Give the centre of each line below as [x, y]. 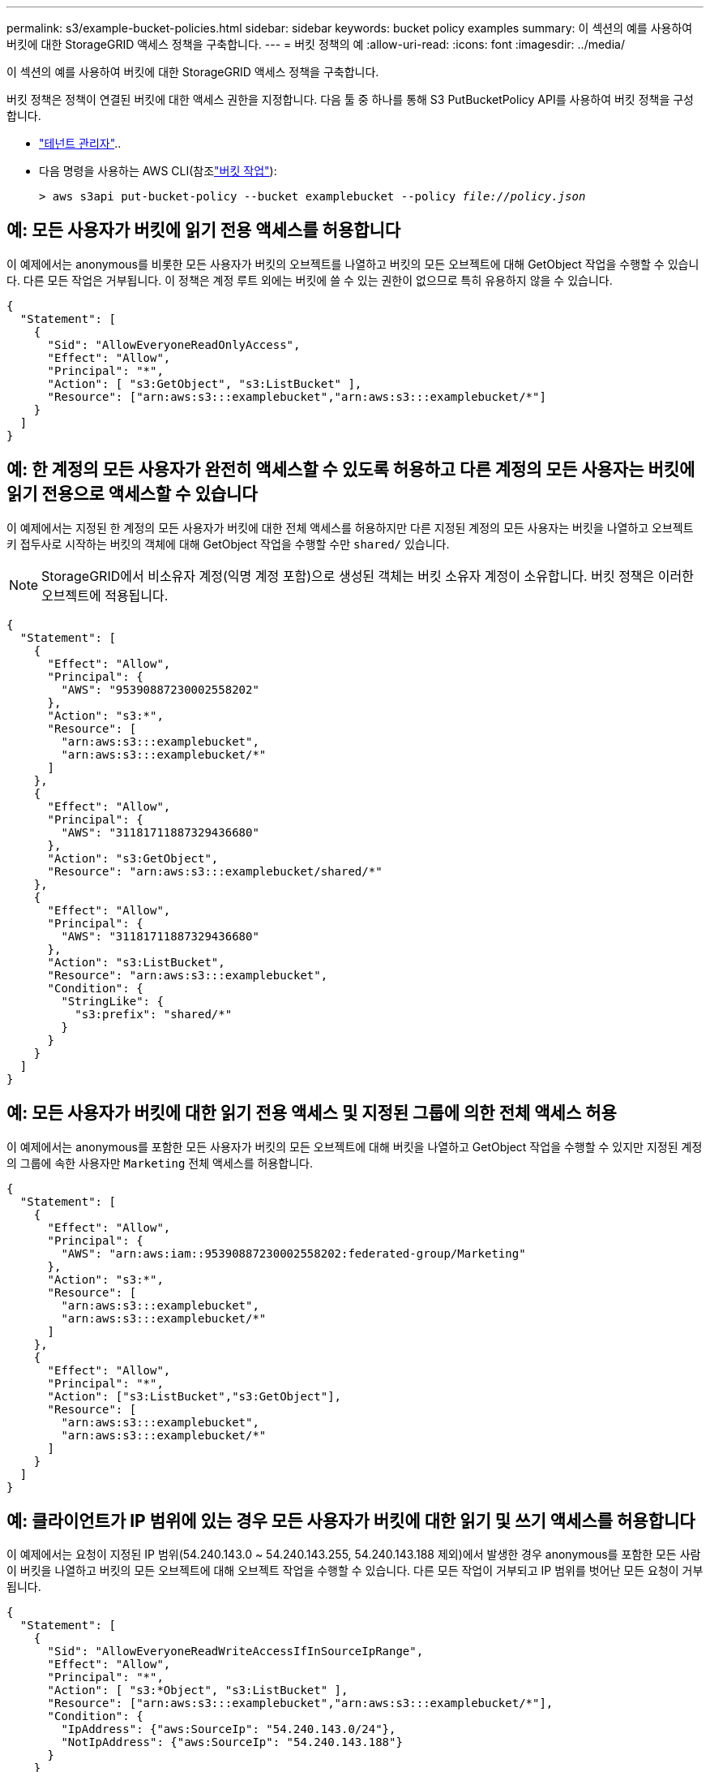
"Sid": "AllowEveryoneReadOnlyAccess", [174, 344]
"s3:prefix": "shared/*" [154, 1014]
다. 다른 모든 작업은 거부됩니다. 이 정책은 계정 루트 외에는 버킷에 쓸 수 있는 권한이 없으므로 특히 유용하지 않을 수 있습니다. [310, 280]
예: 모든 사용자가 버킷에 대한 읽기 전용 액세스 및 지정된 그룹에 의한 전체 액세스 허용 [312, 1113]
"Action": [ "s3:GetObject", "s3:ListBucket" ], [205, 383]
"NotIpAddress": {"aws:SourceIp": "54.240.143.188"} [232, 1742]
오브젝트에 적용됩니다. [105, 595]
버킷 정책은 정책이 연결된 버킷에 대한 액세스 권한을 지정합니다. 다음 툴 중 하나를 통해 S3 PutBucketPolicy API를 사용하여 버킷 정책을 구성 [350, 99]
